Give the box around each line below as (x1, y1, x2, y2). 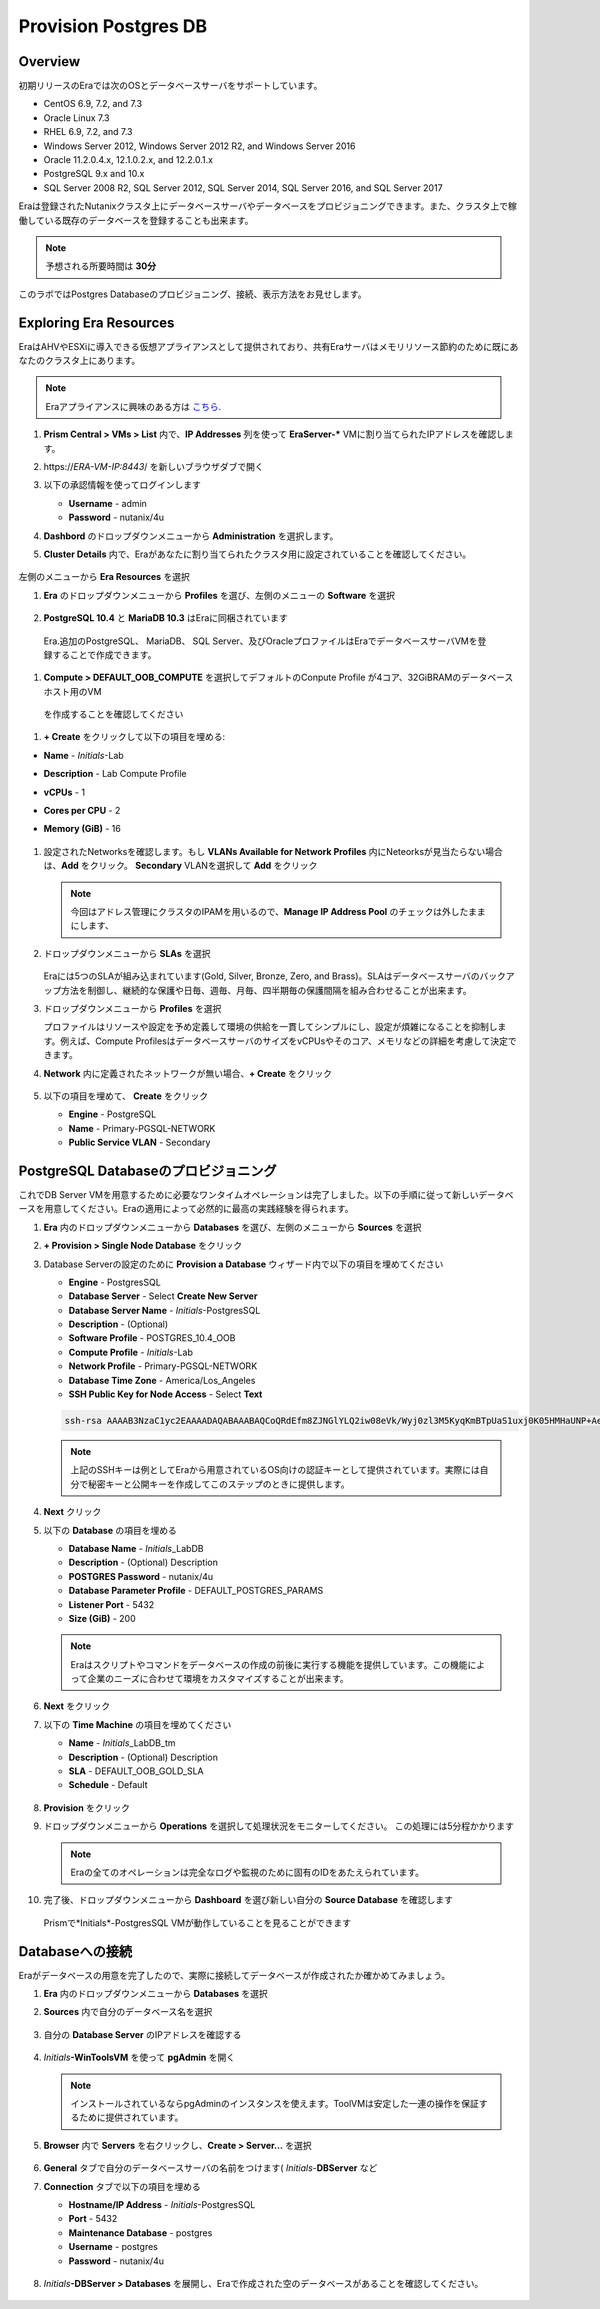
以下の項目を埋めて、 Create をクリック (43, 1090, 209, 1102)
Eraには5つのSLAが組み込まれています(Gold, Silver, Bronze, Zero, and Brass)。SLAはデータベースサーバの (43, 970, 480, 982)
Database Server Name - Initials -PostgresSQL (68, 1304, 261, 1316)
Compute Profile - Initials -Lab (68, 1346, 194, 1358)
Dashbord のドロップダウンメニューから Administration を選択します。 (43, 530, 339, 542)
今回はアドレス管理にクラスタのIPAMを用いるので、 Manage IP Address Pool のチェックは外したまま (70, 905, 486, 917)
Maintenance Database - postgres (68, 2226, 213, 2239)
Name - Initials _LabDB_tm (68, 1737, 176, 1749)
